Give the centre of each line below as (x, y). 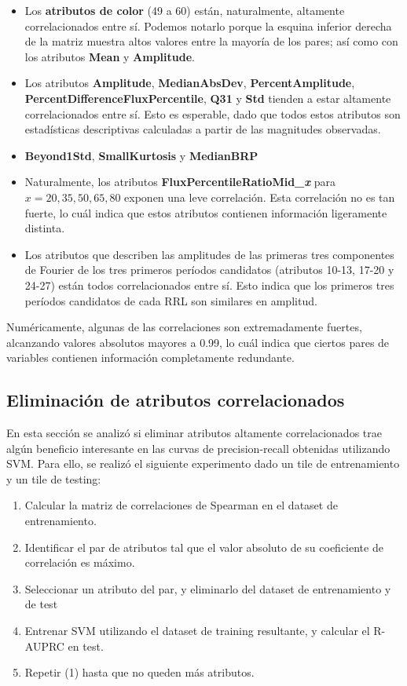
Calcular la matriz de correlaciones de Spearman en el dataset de (181, 505)
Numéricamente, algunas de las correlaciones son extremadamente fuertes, (184, 327)
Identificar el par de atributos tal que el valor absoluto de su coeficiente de (204, 547)
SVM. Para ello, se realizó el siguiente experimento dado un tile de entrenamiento (203, 463)
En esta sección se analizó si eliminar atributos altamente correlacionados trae (194, 433)
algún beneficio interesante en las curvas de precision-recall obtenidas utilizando (198, 448)
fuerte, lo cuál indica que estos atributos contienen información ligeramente (206, 212)
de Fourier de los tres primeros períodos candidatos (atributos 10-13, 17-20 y (209, 270)
